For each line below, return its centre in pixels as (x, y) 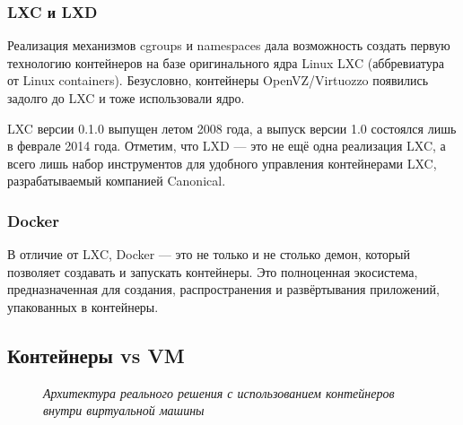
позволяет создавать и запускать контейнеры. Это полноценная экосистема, (213, 271)
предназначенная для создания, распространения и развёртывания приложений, (223, 289)
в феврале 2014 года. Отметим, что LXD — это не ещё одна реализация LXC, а (227, 146)
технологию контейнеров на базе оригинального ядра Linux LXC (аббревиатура (226, 62)
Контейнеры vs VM (96, 355)
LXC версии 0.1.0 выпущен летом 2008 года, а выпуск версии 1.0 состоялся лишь (232, 128)
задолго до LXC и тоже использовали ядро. (126, 98)
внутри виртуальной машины (124, 410)
